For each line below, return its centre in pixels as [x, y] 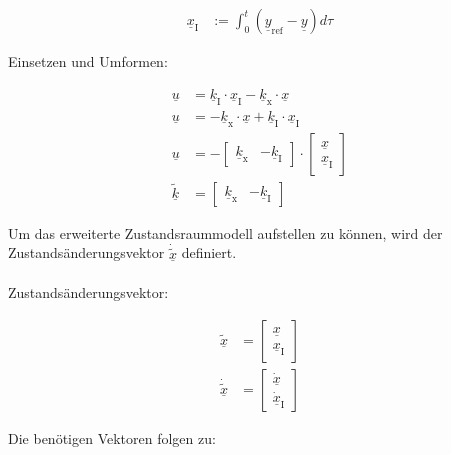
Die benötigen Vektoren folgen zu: [112, 437]
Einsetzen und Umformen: [88, 61]
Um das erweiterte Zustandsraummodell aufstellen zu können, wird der [225, 232]
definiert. [209, 252]
